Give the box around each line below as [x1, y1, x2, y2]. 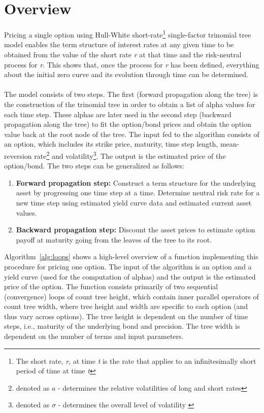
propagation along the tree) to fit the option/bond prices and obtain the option [4, 119, 251, 129]
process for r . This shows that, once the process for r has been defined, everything [4, 59, 259, 70]
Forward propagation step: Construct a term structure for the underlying [16, 177, 256, 188]
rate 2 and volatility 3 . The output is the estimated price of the [34, 149, 226, 161]
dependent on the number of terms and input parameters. [4, 331, 184, 341]
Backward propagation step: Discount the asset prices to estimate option [16, 224, 255, 235]
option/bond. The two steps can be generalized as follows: [4, 160, 184, 171]
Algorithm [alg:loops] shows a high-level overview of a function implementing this [4, 251, 258, 262]
